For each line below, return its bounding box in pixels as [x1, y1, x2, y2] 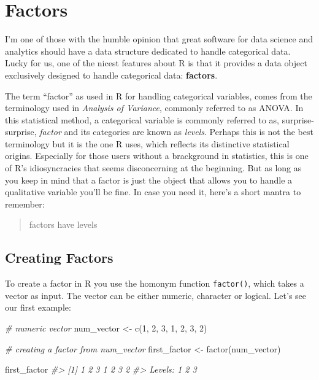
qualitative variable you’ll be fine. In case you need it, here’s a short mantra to [5, 185, 301, 198]
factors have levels [29, 218, 98, 231]
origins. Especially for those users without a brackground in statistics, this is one [5, 149, 309, 162]
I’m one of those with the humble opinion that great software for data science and [5, 33, 313, 45]
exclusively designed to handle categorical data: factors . [5, 68, 218, 81]
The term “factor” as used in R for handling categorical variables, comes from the [5, 89, 312, 102]
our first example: [5, 301, 71, 314]
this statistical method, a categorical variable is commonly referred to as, [5, 113, 279, 126]
